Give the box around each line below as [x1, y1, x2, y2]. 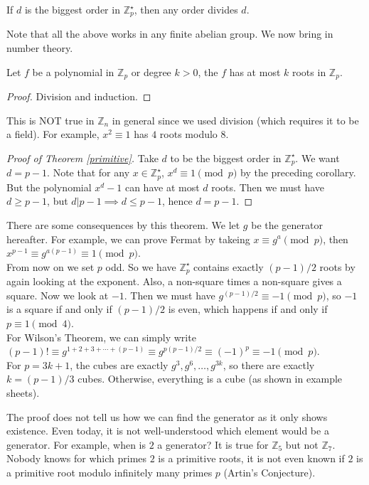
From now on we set [6, 259, 95, 274]
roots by [319, 259, 355, 274]
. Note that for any [47, 165, 130, 180]
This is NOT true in [6, 112, 95, 127]
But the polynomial [6, 179, 92, 194]
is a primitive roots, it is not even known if [158, 451, 345, 466]
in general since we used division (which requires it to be [112, 112, 359, 127]
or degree [131, 64, 171, 79]
